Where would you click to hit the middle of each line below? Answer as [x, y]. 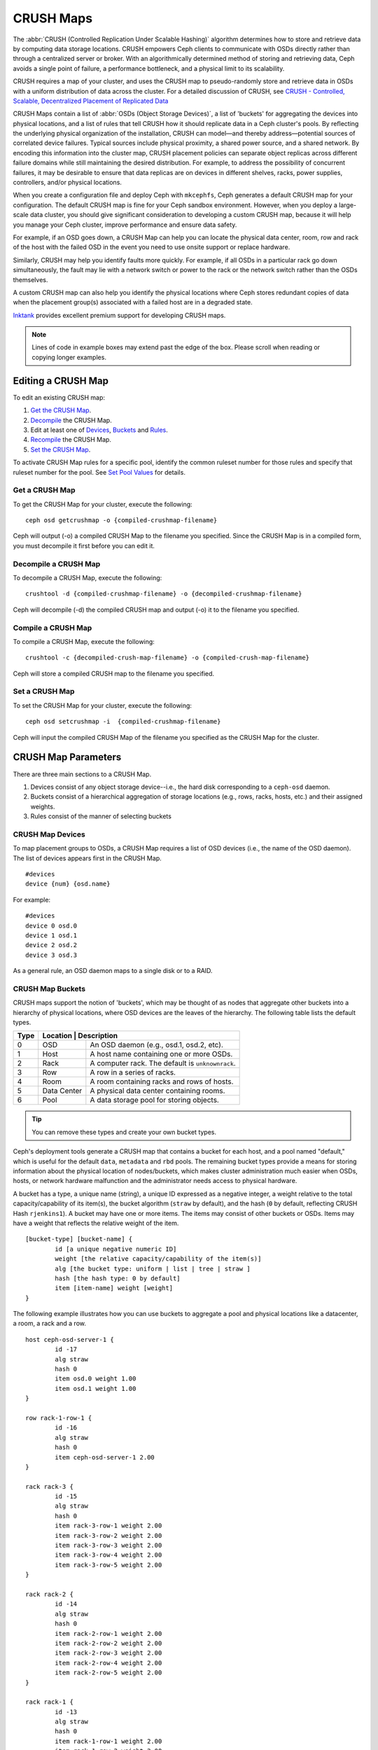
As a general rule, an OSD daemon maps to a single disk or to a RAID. [113, 971]
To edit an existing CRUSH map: [59, 397]
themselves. [30, 279]
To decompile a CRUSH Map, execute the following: [87, 577]
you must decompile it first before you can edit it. [84, 545]
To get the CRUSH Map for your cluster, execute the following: [103, 504]
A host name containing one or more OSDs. [161, 1054]
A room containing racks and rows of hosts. [162, 1081]
